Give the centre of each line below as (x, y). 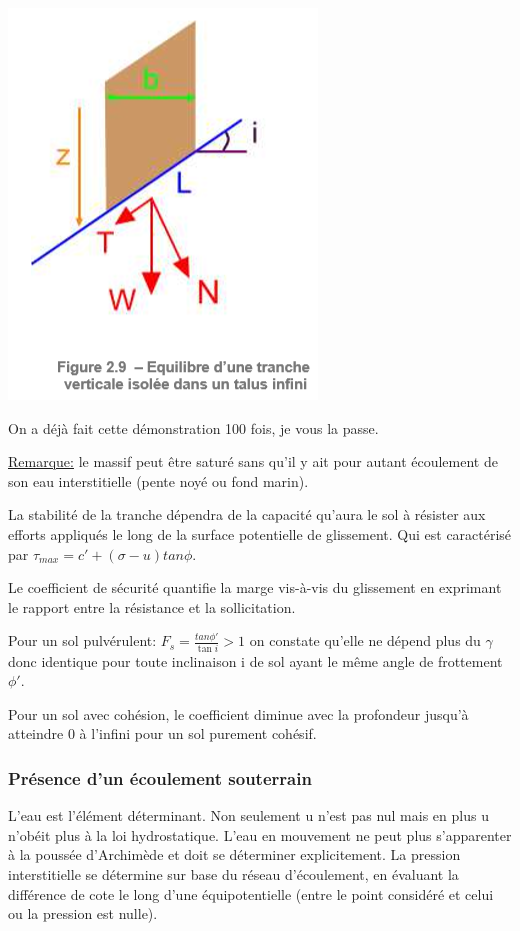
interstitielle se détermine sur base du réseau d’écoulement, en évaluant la (233, 874)
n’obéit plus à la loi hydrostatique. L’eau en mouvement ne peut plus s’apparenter (260, 834)
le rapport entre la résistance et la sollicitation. (152, 606)
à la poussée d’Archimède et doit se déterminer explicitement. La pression (234, 854)
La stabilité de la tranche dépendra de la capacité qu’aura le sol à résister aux (247, 514)
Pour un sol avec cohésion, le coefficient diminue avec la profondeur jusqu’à (238, 713)
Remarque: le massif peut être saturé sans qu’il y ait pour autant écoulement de (253, 461)
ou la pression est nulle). (83, 913)
